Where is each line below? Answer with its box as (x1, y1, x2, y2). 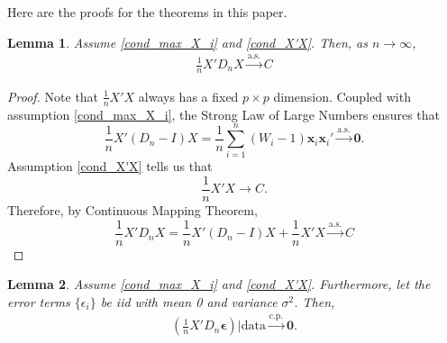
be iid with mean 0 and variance (100, 292, 278, 311)
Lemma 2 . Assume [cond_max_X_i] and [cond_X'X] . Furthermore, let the (7, 275, 431, 293)
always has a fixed (138, 86, 239, 105)
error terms (7, 292, 70, 311)
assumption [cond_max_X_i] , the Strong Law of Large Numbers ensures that (7, 104, 441, 123)
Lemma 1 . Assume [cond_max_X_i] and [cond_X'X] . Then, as (7, 32, 368, 51)
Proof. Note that (7, 86, 99, 105)
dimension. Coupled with (273, 86, 411, 105)
